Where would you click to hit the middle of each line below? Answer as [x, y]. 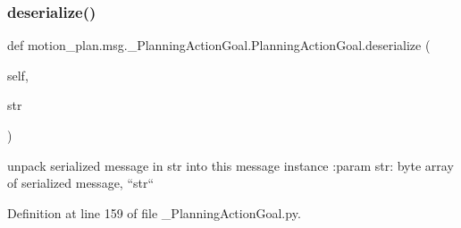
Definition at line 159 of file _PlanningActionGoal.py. [154, 212]
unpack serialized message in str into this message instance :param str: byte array [230, 165]
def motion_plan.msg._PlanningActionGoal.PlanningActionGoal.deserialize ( [219, 45]
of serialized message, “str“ [81, 183]
